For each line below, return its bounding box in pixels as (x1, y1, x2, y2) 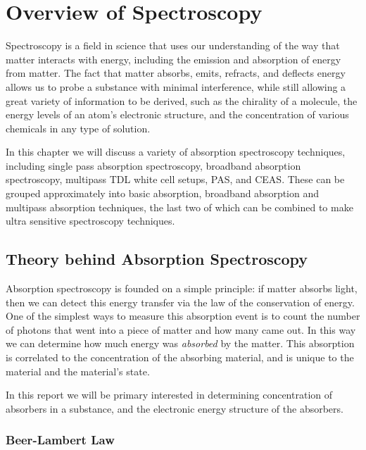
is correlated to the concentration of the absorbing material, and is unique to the (6, 350, 354, 365)
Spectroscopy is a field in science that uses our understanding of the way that (6, 38, 340, 53)
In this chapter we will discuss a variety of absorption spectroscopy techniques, (6, 144, 346, 159)
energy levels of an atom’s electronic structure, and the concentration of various (6, 107, 349, 122)
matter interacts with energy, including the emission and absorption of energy (6, 51, 341, 66)
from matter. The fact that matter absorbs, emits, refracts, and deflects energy (6, 65, 346, 80)
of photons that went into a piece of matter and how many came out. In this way (6, 322, 356, 337)
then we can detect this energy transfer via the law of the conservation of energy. (6, 294, 355, 309)
